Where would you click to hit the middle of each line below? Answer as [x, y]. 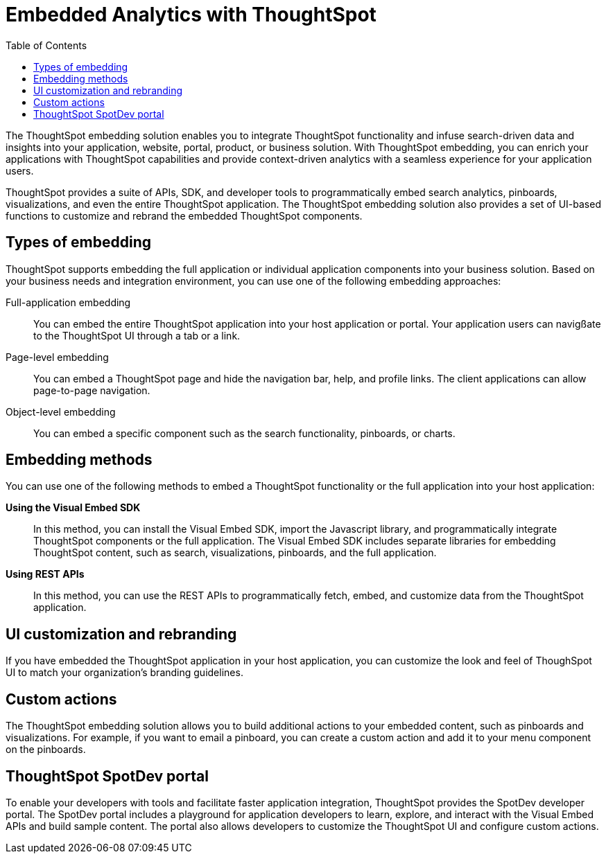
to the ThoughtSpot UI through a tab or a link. [137, 335]
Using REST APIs [45, 574]
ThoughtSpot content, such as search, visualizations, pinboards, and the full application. [235, 553]
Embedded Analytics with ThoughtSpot [191, 15]
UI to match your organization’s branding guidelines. [124, 673]
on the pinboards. [46, 750]
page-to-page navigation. [92, 390]
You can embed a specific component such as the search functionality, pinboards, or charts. [244, 433]
